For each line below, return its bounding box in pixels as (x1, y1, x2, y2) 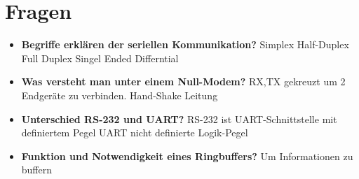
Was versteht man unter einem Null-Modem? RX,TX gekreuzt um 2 (21, 74, 346, 89)
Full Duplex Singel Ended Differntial (21, 50, 179, 65)
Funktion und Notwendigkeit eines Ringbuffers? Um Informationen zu (21, 148, 353, 163)
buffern (21, 162, 53, 177)
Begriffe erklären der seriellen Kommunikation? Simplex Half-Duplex (21, 37, 349, 52)
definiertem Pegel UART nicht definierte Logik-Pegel (21, 125, 248, 140)
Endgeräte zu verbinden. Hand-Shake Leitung (21, 87, 218, 102)
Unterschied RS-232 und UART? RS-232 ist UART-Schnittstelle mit (21, 111, 337, 126)
